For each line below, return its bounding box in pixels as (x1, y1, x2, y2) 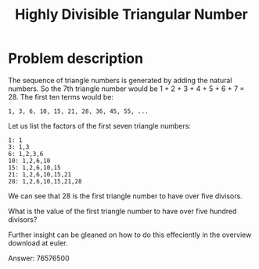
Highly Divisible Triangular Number (15, 5, 248, 24)
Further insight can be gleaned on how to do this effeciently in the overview (8, 230, 252, 239)
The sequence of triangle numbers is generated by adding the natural (8, 75, 232, 85)
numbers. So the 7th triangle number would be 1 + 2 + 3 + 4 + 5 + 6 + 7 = (8, 84, 245, 93)
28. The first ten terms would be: (8, 92, 114, 101)
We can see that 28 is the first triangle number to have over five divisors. (8, 191, 243, 201)
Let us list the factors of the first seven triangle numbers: (8, 121, 192, 130)
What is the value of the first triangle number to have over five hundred (8, 206, 237, 216)
